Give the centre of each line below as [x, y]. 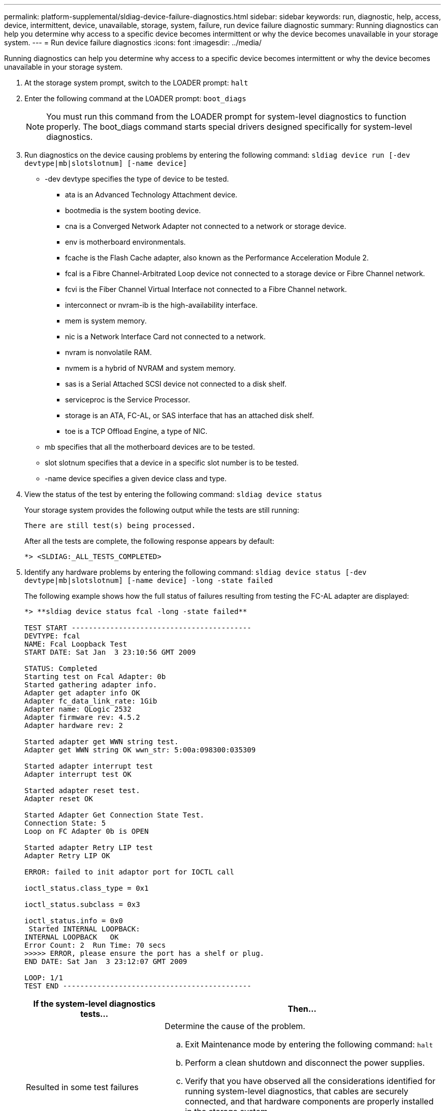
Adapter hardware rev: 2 [74, 725]
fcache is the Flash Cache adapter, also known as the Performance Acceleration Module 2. [217, 258]
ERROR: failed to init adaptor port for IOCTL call [130, 872]
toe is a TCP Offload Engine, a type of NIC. [136, 431]
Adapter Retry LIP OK [67, 856]
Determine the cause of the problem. [235, 1026]
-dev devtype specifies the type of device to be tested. [137, 179]
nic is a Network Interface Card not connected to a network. [165, 337]
